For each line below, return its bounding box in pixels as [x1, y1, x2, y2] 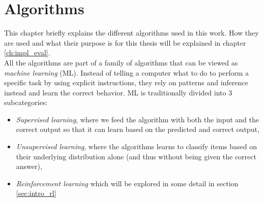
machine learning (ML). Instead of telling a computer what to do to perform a [4, 67, 249, 78]
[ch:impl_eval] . [4, 47, 50, 58]
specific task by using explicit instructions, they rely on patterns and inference [4, 77, 248, 88]
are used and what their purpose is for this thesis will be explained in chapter [4, 37, 246, 48]
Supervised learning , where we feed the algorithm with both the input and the [16, 114, 259, 124]
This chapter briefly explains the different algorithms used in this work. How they [4, 27, 259, 38]
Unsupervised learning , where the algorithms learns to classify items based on [16, 141, 257, 152]
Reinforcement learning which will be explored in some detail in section [16, 178, 239, 188]
